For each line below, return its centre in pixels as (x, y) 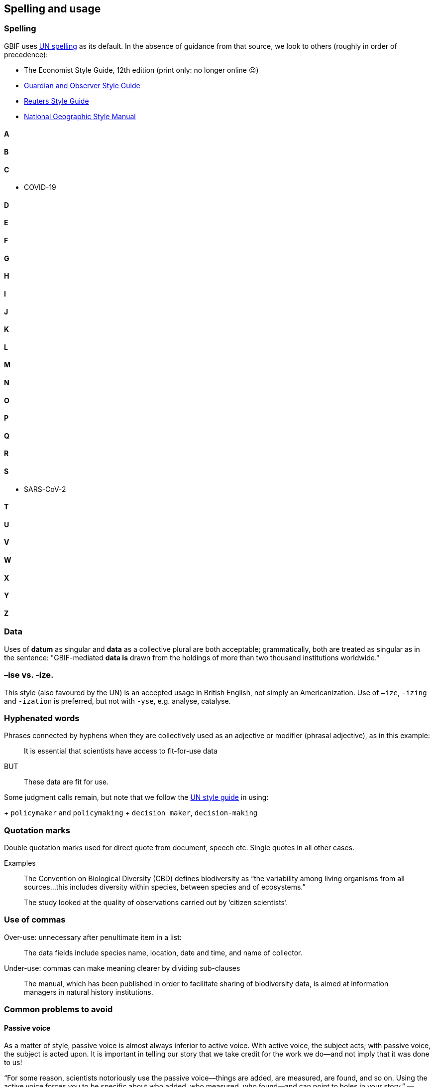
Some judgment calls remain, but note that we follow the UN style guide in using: (136, 797)
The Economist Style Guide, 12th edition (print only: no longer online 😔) (141, 70)
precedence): (26, 54)
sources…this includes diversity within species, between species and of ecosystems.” (165, 887)
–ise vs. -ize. (29, 675)
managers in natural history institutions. (89, 992)
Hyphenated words (42, 718)
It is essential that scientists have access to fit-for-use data (121, 751)
